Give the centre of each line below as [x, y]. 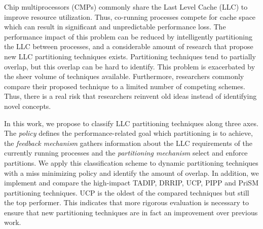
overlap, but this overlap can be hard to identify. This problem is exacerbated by [130, 66]
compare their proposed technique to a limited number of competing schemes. [125, 86]
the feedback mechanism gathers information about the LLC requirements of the [128, 143]
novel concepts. [28, 106]
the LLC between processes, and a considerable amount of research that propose [129, 46]
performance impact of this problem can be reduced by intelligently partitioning [128, 36]
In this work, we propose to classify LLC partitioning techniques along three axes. [131, 123]
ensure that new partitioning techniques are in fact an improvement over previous [131, 212]
